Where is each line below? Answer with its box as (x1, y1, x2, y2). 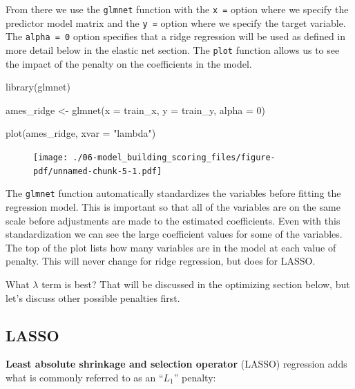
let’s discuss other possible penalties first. (6, 290, 180, 305)
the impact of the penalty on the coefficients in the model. (6, 56, 252, 70)
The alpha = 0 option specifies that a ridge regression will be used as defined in (6, 29, 346, 44)
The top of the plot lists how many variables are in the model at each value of (6, 240, 336, 254)
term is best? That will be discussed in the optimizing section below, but (41, 276, 350, 291)
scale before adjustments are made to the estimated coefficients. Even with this (6, 213, 340, 227)
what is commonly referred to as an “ (6, 370, 164, 384)
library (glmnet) (6, 79, 70, 94)
